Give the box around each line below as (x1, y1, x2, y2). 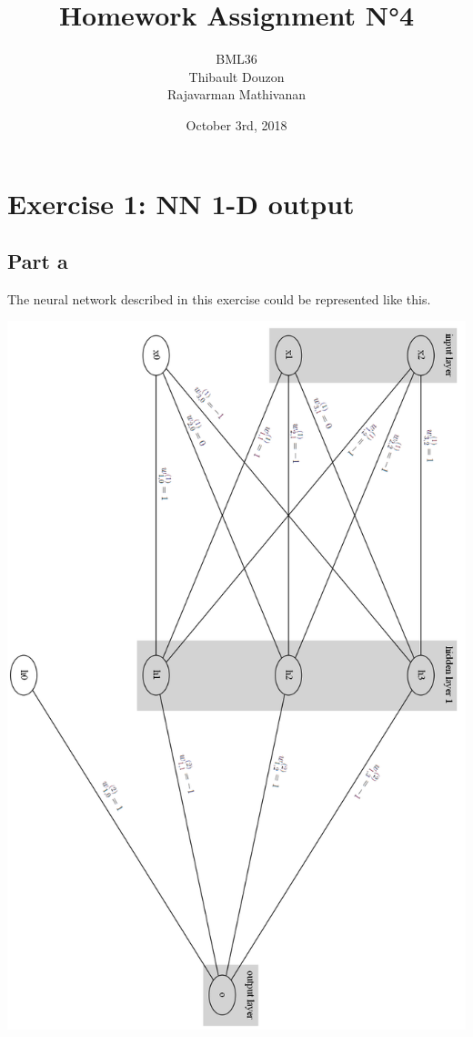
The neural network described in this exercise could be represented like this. (7, 289, 431, 308)
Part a (7, 247, 68, 275)
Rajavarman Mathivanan (167, 85, 306, 104)
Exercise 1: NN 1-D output (7, 184, 355, 221)
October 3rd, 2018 (186, 115, 287, 134)
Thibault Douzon (188, 67, 285, 86)
